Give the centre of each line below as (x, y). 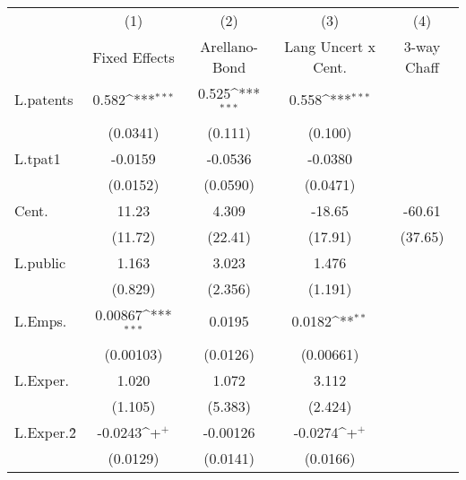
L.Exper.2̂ (45, 432)
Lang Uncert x (330, 46)
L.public (40, 262)
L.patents (44, 100)
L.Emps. (41, 321)
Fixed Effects (134, 57)
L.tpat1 (38, 158)
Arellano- (229, 46)
